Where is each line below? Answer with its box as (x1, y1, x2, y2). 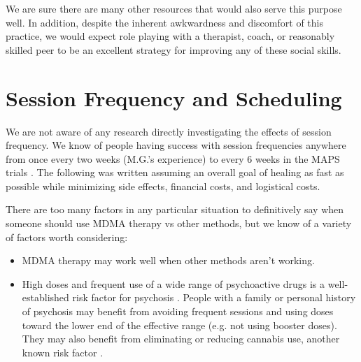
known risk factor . (22, 345, 104, 359)
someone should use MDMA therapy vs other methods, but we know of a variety (6, 216, 352, 231)
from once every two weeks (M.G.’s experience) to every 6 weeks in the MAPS (6, 151, 340, 166)
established (22, 290, 69, 305)
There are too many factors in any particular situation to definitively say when (6, 202, 344, 217)
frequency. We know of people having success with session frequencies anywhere (6, 138, 346, 152)
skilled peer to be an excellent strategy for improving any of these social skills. (6, 42, 341, 57)
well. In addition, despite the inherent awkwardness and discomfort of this (6, 15, 323, 29)
